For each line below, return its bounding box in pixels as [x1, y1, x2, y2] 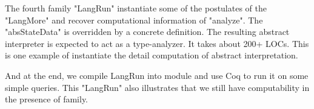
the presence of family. [5, 93, 89, 105]
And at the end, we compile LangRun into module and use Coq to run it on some [5, 69, 309, 81]
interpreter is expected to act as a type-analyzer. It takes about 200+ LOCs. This [5, 37, 309, 49]
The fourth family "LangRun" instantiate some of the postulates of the [5, 2, 267, 14]
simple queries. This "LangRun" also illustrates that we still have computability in [5, 81, 310, 93]
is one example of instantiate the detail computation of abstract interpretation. [5, 49, 298, 61]
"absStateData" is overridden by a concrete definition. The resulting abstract [5, 25, 290, 38]
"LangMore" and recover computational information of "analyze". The [5, 13, 263, 26]
